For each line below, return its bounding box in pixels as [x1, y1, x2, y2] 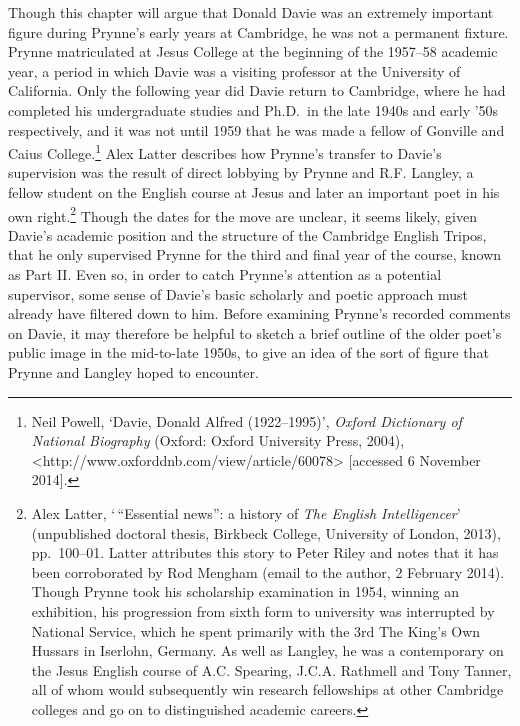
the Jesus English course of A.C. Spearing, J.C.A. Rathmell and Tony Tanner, [31, 659, 512, 680]
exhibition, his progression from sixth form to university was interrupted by [31, 600, 495, 621]
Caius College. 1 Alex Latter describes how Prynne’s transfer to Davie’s [8, 140, 442, 163]
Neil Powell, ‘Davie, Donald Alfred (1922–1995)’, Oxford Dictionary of [31, 410, 462, 431]
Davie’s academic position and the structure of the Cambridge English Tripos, [8, 224, 487, 245]
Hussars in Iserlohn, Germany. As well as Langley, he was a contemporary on [31, 640, 504, 661]
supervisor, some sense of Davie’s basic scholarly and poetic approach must [8, 283, 468, 304]
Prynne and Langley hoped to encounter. [8, 362, 259, 382]
